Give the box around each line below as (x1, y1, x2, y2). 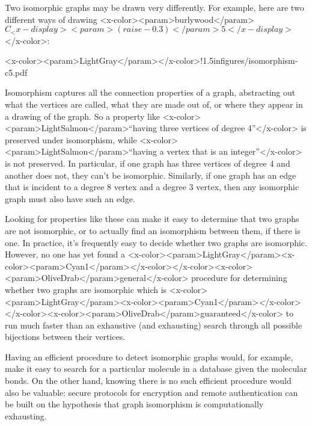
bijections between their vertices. (5, 330, 126, 343)
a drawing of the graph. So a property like (5, 110, 161, 122)
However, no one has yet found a (5, 248, 125, 261)
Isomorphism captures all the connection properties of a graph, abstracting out (5, 86, 296, 99)
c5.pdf (5, 66, 28, 78)
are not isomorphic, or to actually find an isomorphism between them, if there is (5, 224, 301, 236)
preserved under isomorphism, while (5, 133, 137, 146)
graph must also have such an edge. (5, 192, 135, 205)
